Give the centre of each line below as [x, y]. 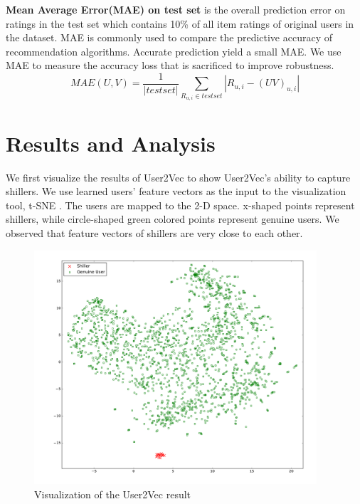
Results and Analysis [111, 143]
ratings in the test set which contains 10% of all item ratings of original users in [180, 23]
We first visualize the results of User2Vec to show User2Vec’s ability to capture [178, 177]
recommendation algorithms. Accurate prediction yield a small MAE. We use [174, 51]
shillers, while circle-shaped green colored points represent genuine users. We [173, 219]
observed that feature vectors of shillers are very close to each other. [154, 232]
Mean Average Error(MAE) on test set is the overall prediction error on [176, 9]
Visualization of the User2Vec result [113, 494]
